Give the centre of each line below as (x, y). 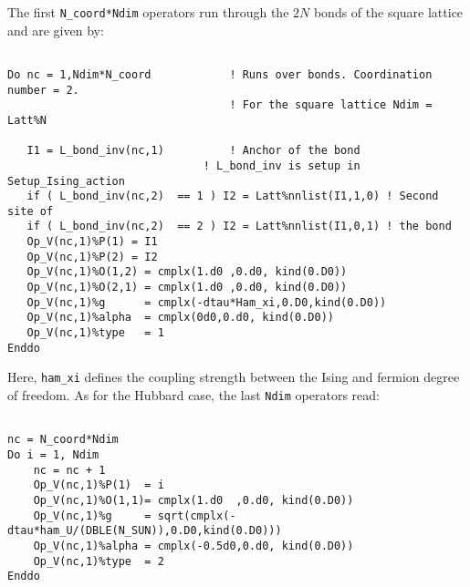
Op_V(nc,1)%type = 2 (99, 561)
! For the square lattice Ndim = (331, 105)
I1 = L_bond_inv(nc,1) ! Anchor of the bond (193, 151)
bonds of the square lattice (388, 12)
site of (31, 211)
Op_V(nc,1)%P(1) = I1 (92, 242)
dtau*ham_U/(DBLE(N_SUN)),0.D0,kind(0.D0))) (145, 531)
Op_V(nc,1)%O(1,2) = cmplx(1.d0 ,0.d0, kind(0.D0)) (187, 272)
